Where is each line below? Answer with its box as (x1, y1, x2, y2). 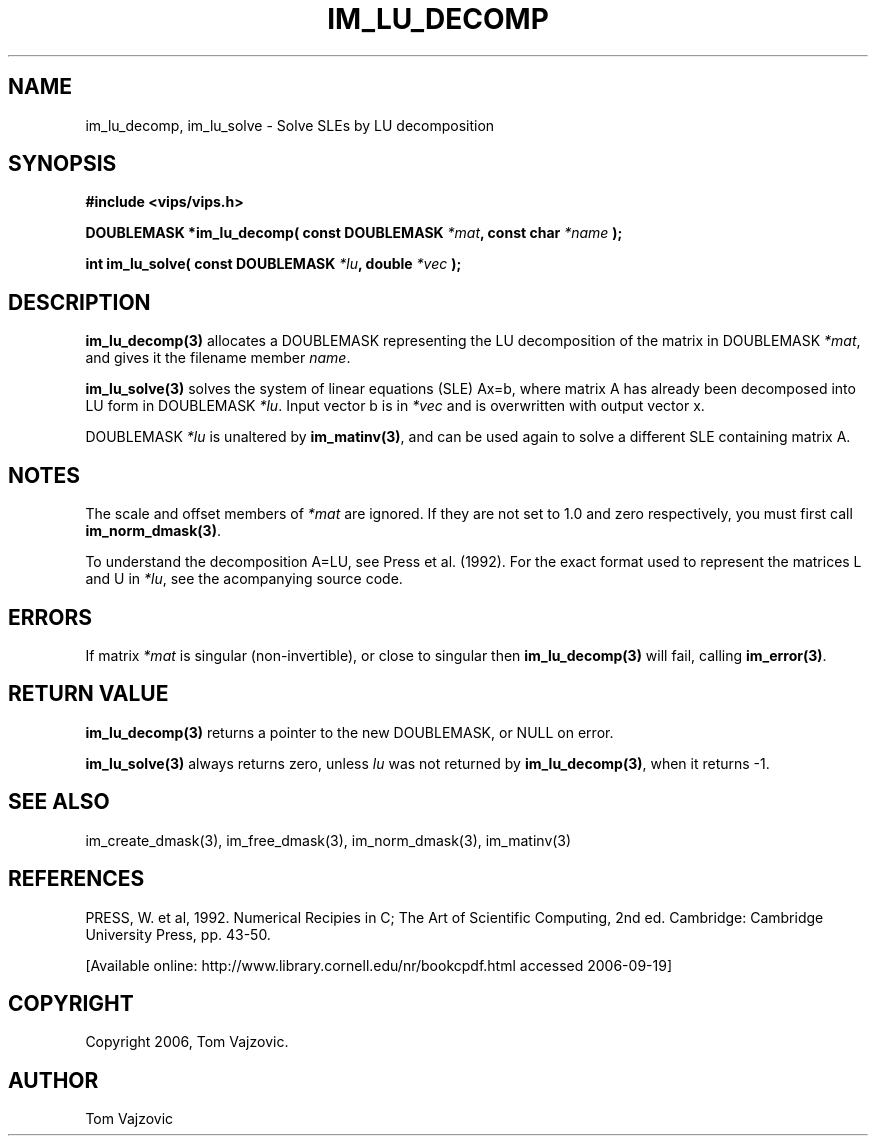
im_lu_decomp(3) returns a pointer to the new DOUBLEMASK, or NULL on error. (85, 723, 614, 741)
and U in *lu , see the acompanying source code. (85, 570, 403, 588)
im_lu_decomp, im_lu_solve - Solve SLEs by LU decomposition (85, 116, 495, 134)
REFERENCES (8, 866, 145, 892)
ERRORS (8, 604, 93, 630)
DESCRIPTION (8, 289, 151, 315)
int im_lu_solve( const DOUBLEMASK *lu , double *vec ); (85, 255, 462, 273)
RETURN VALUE (8, 681, 169, 707)
